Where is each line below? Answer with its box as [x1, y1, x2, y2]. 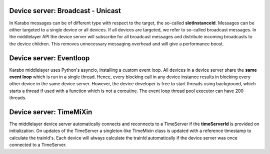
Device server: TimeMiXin [9, 108, 92, 116]
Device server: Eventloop [9, 54, 90, 62]
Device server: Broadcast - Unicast [9, 6, 121, 15]
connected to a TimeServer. [9, 142, 67, 148]
